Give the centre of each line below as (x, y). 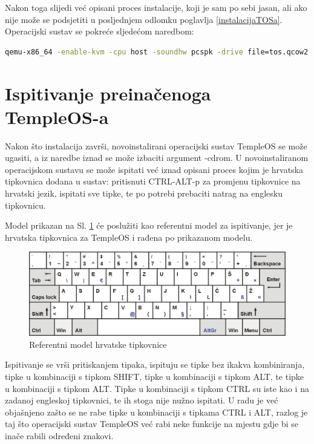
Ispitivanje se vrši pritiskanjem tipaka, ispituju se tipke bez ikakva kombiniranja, (155, 364)
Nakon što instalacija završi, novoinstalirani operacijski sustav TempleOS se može (156, 145)
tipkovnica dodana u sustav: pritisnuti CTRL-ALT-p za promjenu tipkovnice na (153, 181)
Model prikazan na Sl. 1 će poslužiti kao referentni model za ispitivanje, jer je (149, 225)
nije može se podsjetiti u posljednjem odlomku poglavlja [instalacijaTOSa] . (144, 19)
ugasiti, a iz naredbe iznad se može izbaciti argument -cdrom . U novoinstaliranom (157, 158)
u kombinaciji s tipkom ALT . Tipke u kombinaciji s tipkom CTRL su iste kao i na (157, 388)
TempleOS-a (57, 116)
